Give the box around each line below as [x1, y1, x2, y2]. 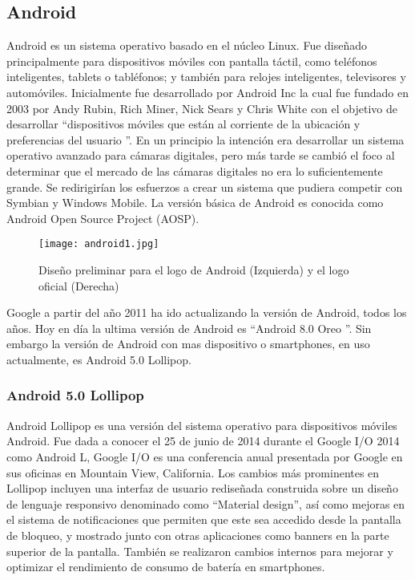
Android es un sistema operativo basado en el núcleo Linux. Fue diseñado [6, 37, 368, 54]
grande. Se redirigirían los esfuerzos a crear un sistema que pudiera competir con [6, 178, 403, 195]
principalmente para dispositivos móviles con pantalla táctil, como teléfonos [6, 52, 377, 69]
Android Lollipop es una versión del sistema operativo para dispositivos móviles [6, 416, 397, 433]
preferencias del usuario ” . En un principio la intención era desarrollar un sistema [6, 131, 405, 148]
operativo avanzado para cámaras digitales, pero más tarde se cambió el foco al [6, 147, 395, 164]
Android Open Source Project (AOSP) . [6, 209, 199, 226]
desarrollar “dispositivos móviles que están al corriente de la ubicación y [6, 116, 361, 132]
